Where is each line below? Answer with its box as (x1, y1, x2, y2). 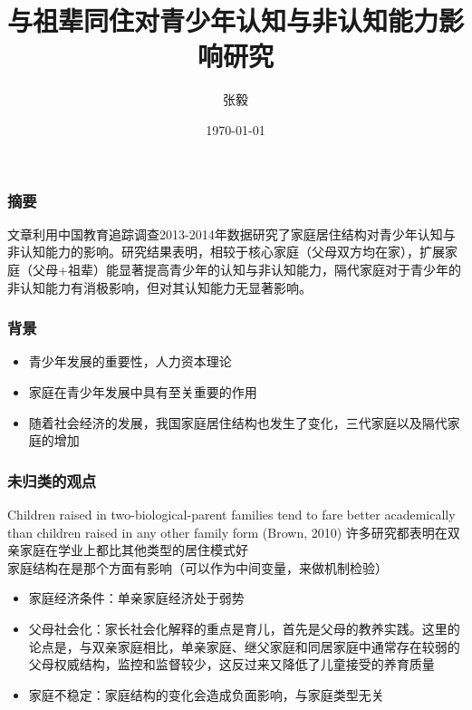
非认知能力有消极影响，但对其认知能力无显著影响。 (7, 277, 312, 297)
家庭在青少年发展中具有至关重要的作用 (28, 382, 257, 401)
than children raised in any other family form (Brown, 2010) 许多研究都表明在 (7, 522, 448, 541)
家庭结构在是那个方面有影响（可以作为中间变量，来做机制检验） (7, 558, 388, 577)
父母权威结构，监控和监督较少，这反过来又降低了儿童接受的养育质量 (28, 655, 435, 674)
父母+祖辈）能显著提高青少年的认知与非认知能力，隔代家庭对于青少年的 (32, 259, 461, 278)
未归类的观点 (7, 469, 97, 491)
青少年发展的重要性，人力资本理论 (28, 352, 232, 371)
